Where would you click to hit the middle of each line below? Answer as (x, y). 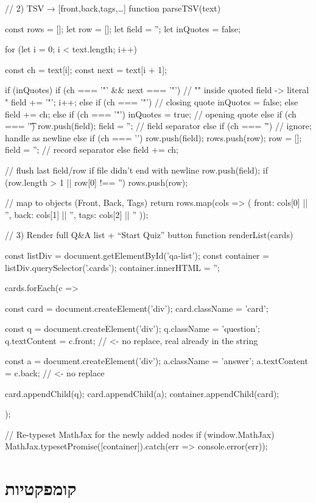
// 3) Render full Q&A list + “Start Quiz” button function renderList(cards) (149, 235)
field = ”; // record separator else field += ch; (92, 149)
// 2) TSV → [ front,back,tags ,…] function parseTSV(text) (113, 8)
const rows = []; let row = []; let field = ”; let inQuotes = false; (123, 28)
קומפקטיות (41, 488)
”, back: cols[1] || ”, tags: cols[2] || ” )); (77, 214)
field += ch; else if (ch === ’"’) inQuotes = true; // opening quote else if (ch (151, 114)
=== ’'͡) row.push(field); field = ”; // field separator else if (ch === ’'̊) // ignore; (158, 126)
